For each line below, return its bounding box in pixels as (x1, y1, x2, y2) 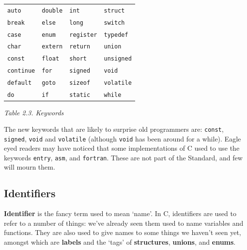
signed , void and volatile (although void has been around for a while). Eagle (4, 133, 241, 143)
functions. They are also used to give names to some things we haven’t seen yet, (4, 227, 241, 237)
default (7, 79, 32, 87)
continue (7, 67, 35, 75)
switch (104, 19, 125, 26)
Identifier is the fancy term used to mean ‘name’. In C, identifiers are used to (4, 208, 236, 219)
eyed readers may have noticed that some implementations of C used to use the (4, 143, 240, 153)
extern (42, 43, 63, 50)
